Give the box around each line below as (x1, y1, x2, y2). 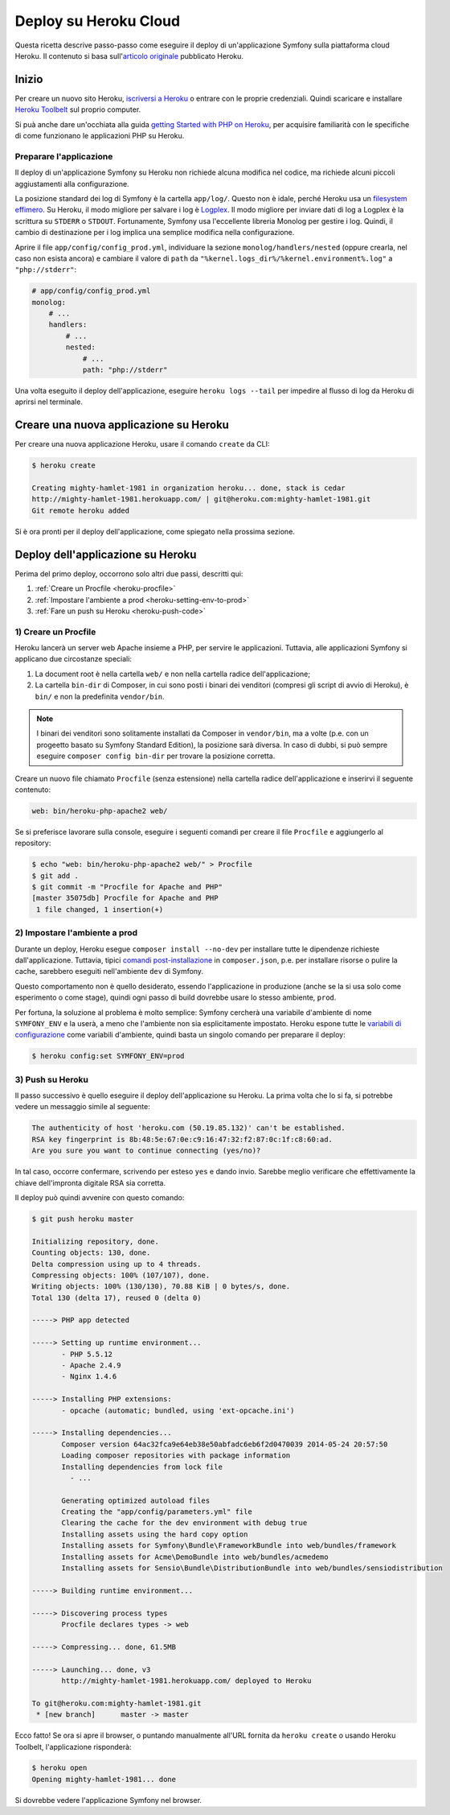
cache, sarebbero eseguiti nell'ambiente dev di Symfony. (14, 967, 204, 976)
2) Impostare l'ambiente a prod (14, 927, 138, 938)
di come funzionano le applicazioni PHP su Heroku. (14, 131, 185, 141)
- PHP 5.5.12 (61, 1349, 112, 1359)
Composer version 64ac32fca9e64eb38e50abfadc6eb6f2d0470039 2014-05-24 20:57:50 (61, 1439, 388, 1449)
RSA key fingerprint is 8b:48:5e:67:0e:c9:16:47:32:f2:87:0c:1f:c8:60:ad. (31, 1135, 333, 1144)
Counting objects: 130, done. (31, 1248, 151, 1257)
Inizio (14, 72, 43, 86)
